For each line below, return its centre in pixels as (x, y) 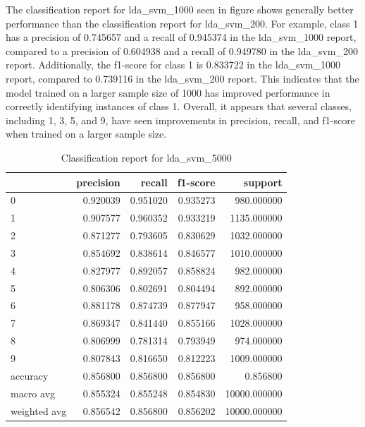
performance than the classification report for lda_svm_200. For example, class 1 (182, 23)
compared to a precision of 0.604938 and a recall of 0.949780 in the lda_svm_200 (182, 50)
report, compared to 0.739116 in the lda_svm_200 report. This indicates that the (182, 78)
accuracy (30, 375)
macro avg (33, 393)
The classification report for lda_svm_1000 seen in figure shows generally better (180, 9)
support (263, 182)
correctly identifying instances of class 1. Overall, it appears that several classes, (179, 106)
